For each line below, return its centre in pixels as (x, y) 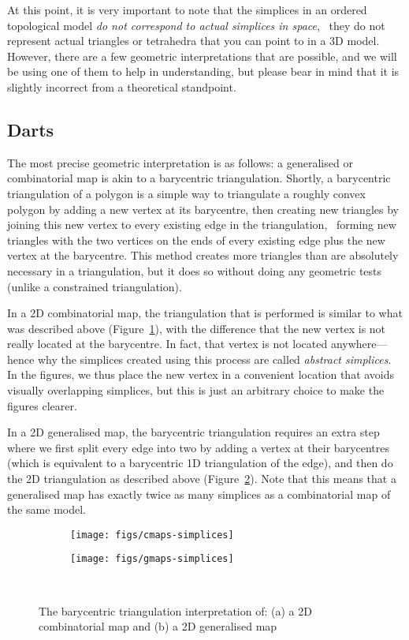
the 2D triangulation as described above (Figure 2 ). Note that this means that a (202, 479)
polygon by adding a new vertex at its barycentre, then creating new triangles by (203, 209)
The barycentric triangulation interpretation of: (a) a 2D (175, 610)
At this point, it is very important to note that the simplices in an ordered (187, 9)
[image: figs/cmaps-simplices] (152, 535)
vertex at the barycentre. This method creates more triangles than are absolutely (203, 255)
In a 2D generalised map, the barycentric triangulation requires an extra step (193, 432)
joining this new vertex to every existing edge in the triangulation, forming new (202, 225)
